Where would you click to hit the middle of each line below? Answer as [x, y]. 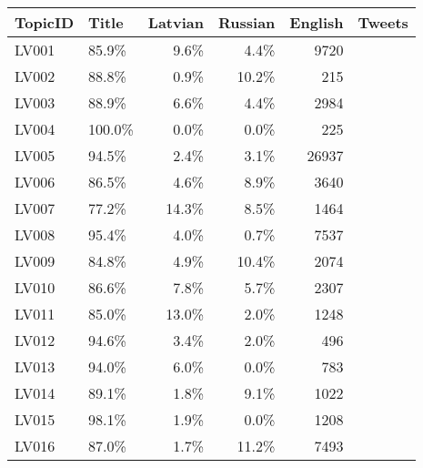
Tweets [383, 22]
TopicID [45, 22]
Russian [247, 22]
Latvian [176, 22]
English [317, 22]
